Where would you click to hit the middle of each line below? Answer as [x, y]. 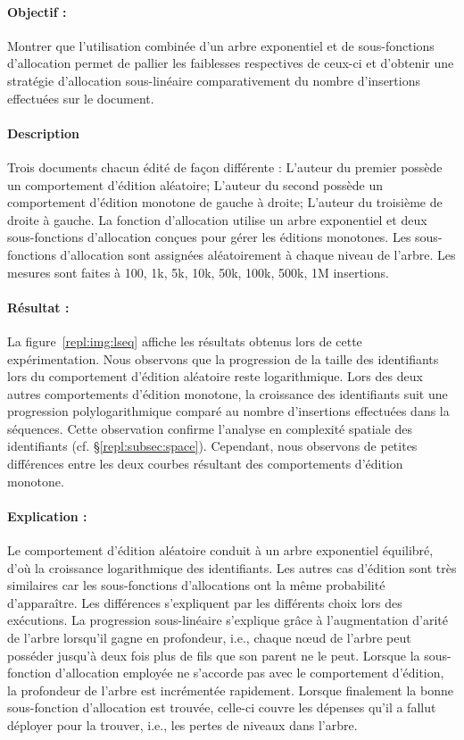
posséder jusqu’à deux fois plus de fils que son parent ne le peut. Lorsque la [214, 655]
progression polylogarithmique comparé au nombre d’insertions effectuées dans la [228, 411]
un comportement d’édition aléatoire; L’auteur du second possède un [195, 184]
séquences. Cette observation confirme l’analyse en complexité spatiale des [210, 428]
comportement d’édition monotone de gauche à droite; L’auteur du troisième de [225, 202]
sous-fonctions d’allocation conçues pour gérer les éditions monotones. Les [209, 237]
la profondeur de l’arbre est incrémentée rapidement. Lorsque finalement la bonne [230, 690]
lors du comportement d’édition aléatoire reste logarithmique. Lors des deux [215, 376]
